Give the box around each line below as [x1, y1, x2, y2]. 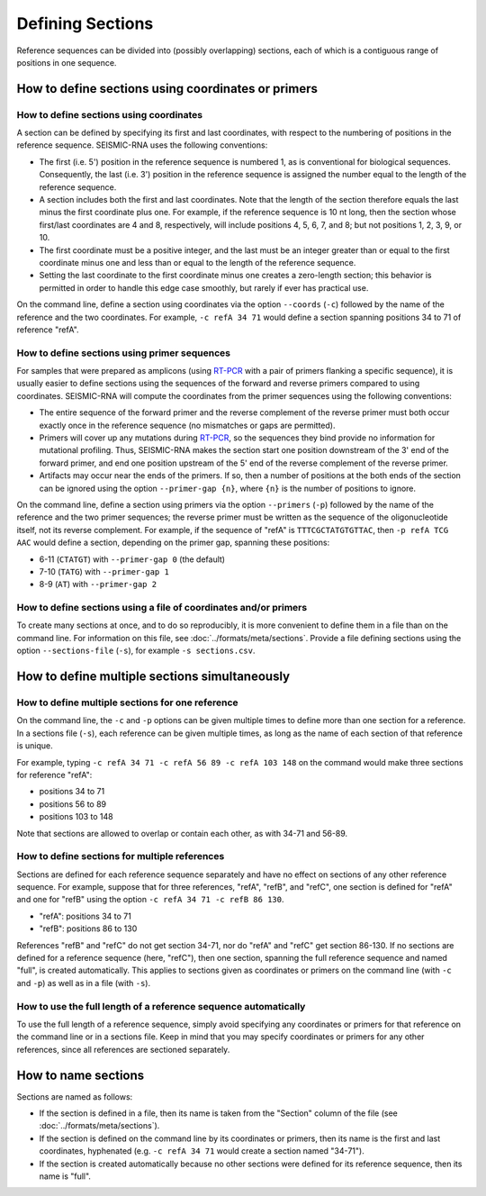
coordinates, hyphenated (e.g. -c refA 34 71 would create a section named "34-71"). [39, 1146, 364, 1156]
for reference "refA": [16, 769, 93, 780]
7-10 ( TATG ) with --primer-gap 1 [39, 566, 170, 576]
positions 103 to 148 [39, 811, 113, 822]
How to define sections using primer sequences [16, 347, 231, 359]
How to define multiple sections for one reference [16, 696, 238, 709]
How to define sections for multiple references [16, 850, 225, 863]
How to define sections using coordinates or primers [16, 81, 319, 96]
